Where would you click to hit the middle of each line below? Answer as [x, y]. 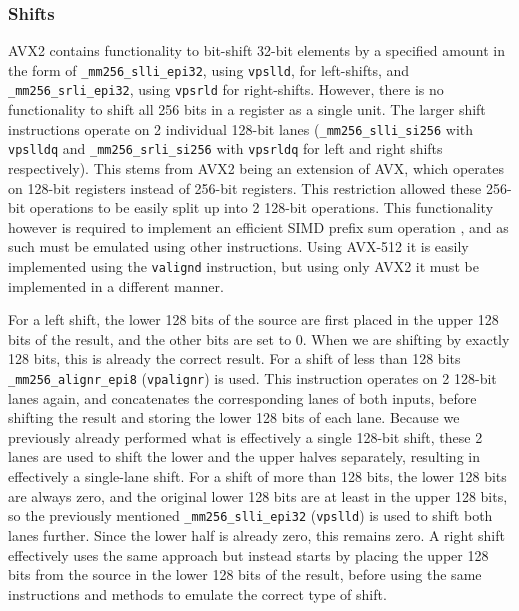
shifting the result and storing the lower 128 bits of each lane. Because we [234, 417]
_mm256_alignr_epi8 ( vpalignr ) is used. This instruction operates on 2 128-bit [252, 378]
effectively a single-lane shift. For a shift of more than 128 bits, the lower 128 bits [257, 476]
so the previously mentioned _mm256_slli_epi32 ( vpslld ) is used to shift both [250, 515]
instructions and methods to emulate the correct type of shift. [197, 593]
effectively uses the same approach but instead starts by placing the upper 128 [248, 554]
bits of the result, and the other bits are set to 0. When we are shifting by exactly [259, 338]
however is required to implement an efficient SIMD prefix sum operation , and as [258, 226]
